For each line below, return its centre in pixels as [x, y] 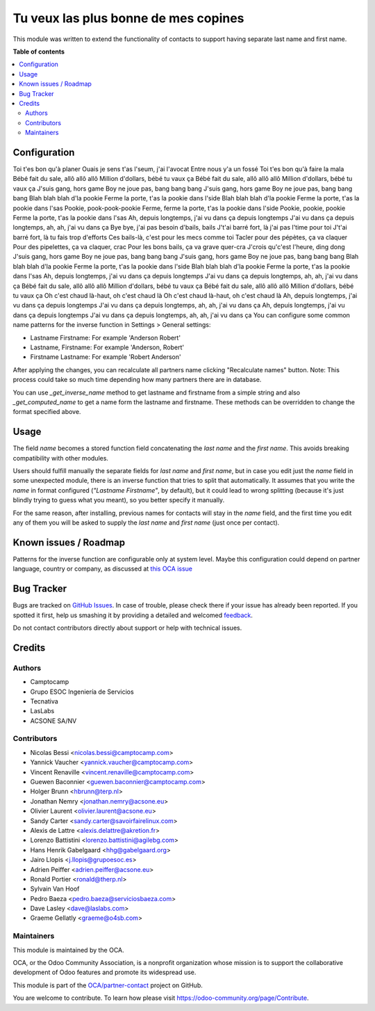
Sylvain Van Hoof [55, 889]
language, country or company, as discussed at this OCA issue [103, 569]
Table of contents [39, 51]
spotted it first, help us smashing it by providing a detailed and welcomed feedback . [133, 615]
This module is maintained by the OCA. [68, 950]
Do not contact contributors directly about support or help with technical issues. [127, 628]
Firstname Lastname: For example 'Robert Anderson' [106, 357]
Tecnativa [44, 701]
